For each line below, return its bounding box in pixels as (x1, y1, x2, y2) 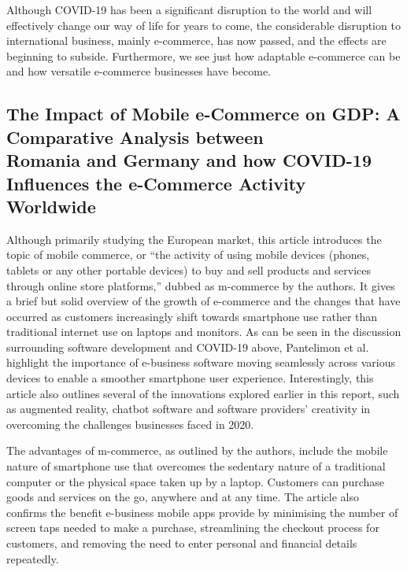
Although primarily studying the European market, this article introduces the (6, 231, 382, 247)
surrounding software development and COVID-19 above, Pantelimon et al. (6, 338, 369, 355)
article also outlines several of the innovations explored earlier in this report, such (6, 385, 400, 401)
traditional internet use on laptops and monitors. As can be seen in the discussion (6, 323, 401, 340)
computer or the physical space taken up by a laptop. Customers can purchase (6, 473, 385, 489)
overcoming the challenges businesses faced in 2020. (6, 415, 254, 432)
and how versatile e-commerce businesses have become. (6, 63, 271, 79)
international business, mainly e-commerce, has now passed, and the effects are (6, 32, 387, 49)
